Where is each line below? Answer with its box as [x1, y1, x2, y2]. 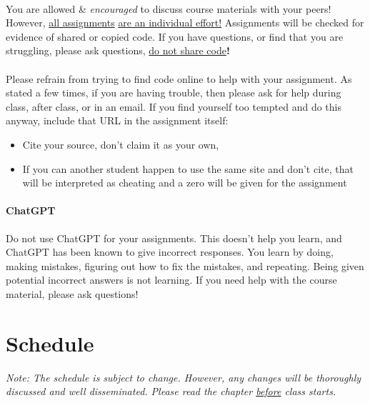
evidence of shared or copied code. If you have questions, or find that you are [6, 29, 344, 44]
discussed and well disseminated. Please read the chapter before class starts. [6, 384, 336, 399]
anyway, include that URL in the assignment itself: [6, 113, 229, 128]
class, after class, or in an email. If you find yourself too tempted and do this [6, 99, 341, 114]
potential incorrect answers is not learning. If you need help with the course [6, 272, 337, 287]
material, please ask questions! [6, 286, 139, 301]
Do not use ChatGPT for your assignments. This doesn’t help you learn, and [6, 230, 342, 245]
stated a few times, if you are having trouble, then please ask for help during [6, 85, 341, 100]
